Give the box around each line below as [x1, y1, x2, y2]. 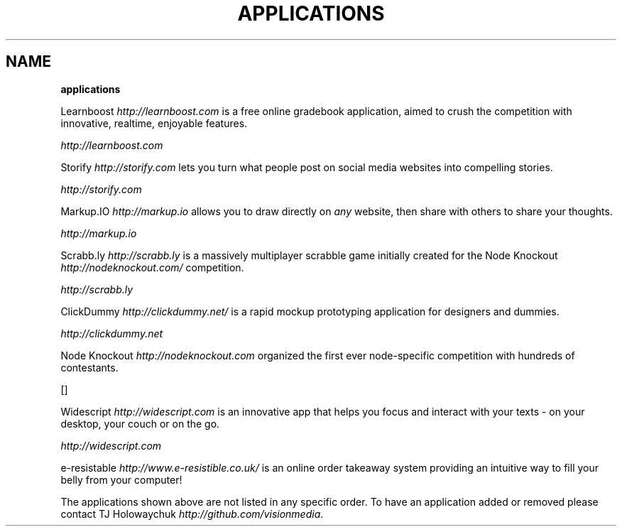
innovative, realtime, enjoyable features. [60, 116, 248, 129]
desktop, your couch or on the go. [60, 417, 220, 430]
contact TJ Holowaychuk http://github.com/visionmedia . [60, 507, 324, 520]
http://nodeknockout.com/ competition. [60, 261, 244, 273]
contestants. [60, 361, 119, 374]
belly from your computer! [60, 473, 182, 486]
